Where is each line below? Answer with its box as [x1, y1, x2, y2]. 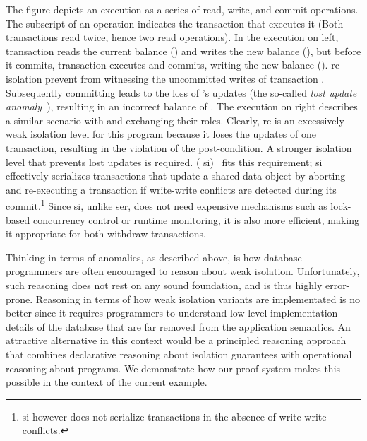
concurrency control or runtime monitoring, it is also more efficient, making [32, 212, 359, 227]
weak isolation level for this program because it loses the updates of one [6, 127, 316, 141]
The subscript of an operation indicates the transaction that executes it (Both [6, 16, 344, 30]
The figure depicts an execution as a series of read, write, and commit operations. [6, 2, 359, 16]
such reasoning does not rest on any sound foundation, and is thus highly [6, 277, 323, 292]
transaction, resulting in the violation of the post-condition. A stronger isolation [6, 140, 352, 155]
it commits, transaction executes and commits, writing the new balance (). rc [6, 57, 339, 72]
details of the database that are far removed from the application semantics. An [6, 319, 351, 334]
